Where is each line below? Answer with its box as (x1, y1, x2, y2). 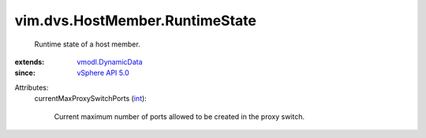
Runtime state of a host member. (34, 39, 141, 49)
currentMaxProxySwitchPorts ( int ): (34, 94, 148, 103)
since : (14, 68, 35, 78)
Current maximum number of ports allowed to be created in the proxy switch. (54, 111, 305, 121)
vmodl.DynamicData (77, 57, 143, 66)
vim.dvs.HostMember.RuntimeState (14, 12, 256, 29)
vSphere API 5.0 (77, 68, 129, 78)
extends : (14, 57, 45, 66)
